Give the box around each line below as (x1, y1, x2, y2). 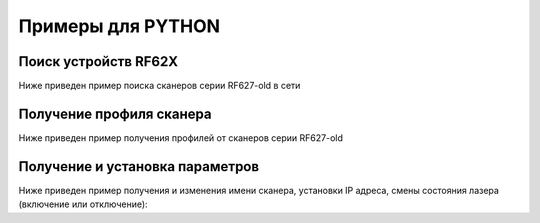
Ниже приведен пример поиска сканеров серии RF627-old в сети (18, 80, 301, 92)
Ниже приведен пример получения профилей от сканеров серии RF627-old (18, 131, 344, 144)
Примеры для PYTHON (18, 15, 220, 37)
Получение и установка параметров (18, 158, 260, 175)
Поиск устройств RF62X (18, 53, 179, 70)
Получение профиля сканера (18, 105, 212, 122)
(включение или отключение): (18, 198, 149, 210)
